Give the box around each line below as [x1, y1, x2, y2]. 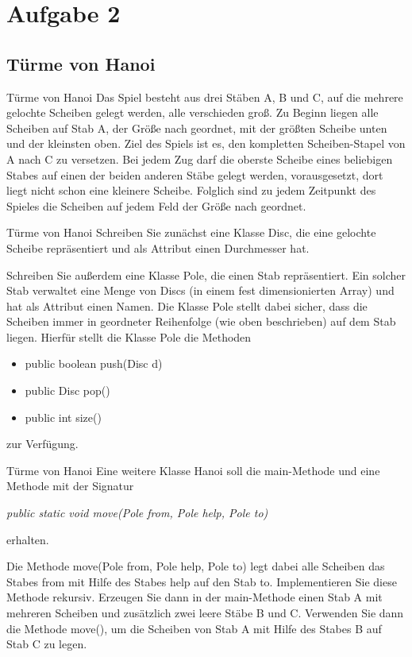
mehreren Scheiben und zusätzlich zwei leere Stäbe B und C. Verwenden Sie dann [6, 605, 404, 621]
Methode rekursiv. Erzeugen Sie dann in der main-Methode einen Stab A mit [6, 589, 383, 605]
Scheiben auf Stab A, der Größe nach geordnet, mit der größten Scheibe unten [6, 119, 387, 136]
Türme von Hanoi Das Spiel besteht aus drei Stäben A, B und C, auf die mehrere [6, 88, 403, 105]
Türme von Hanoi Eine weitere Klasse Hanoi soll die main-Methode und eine [6, 462, 380, 478]
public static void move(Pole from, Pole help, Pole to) [6, 504, 268, 521]
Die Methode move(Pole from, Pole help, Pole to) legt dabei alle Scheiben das [6, 558, 385, 574]
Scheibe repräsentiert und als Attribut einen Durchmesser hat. [6, 239, 310, 256]
